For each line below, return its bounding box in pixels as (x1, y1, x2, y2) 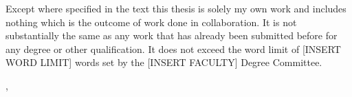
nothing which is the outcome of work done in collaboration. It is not (5, 14, 297, 29)
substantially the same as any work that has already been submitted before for (5, 28, 338, 43)
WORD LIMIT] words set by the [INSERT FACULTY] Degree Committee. (5, 55, 322, 69)
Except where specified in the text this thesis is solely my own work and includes (5, 1, 346, 15)
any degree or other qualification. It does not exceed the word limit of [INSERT (5, 41, 341, 56)
